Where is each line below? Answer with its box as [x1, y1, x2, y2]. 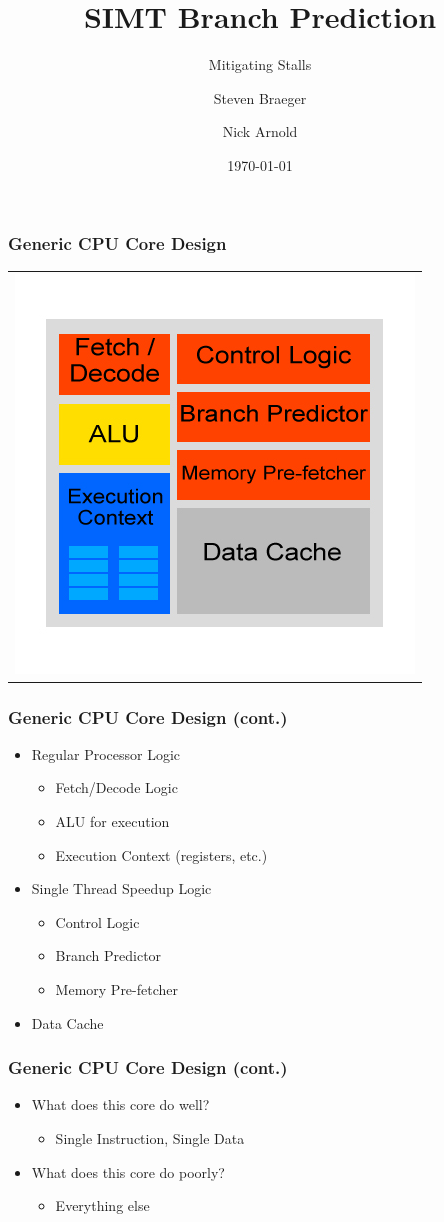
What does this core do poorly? [31, 1161, 225, 1182]
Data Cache [31, 1012, 104, 1033]
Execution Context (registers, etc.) [55, 844, 268, 865]
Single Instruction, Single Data [55, 1128, 245, 1149]
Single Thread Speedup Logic [31, 878, 212, 899]
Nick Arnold [222, 121, 298, 142]
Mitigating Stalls [208, 54, 312, 75]
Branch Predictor [55, 945, 162, 966]
